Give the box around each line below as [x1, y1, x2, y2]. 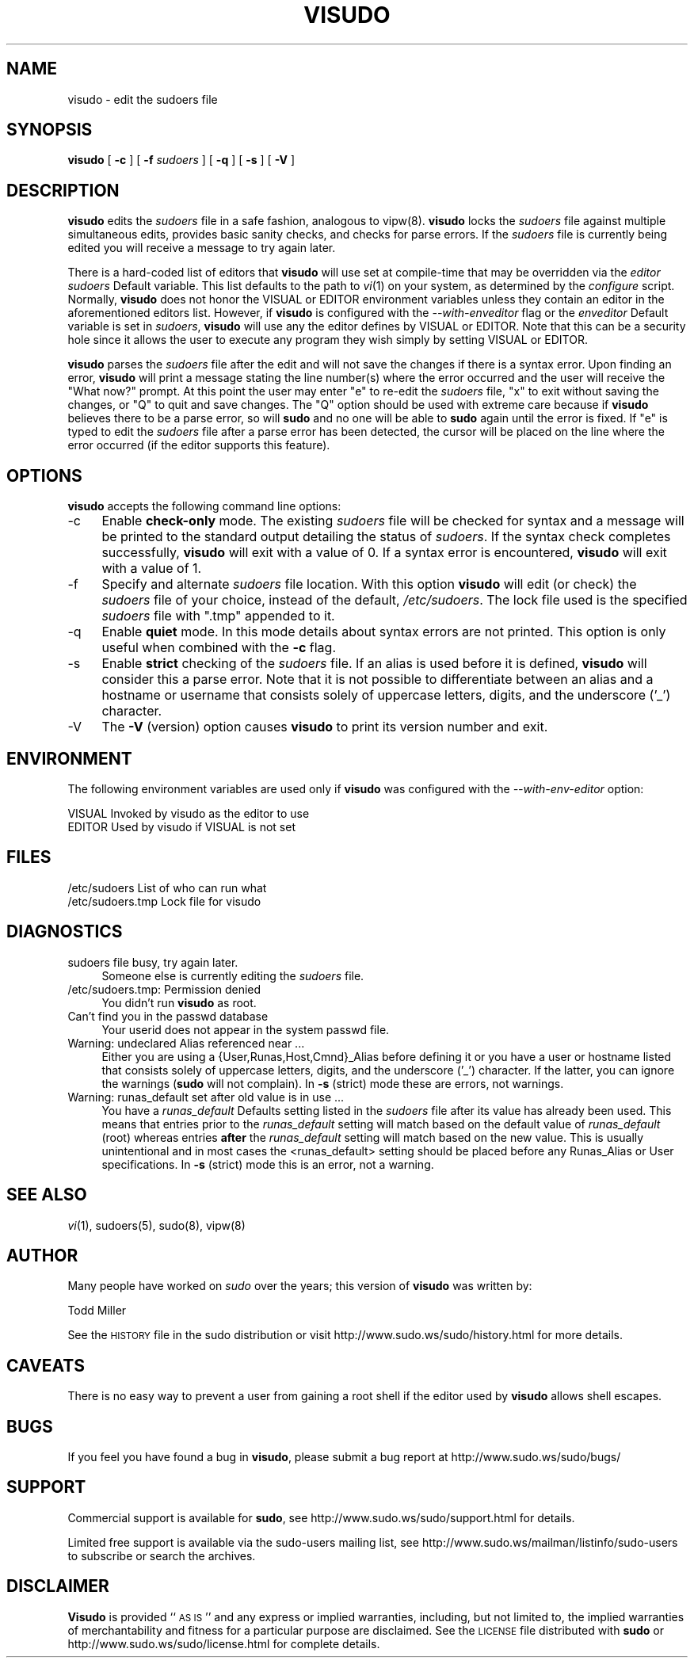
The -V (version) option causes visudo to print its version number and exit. [101, 719, 548, 735]
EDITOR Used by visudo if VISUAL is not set [67, 819, 296, 834]
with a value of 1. [101, 560, 202, 577]
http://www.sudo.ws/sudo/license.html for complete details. [67, 1636, 380, 1651]
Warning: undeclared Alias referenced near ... [67, 1036, 305, 1050]
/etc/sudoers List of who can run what [67, 880, 267, 895]
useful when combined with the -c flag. [101, 639, 336, 656]
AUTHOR [6, 1245, 78, 1265]
